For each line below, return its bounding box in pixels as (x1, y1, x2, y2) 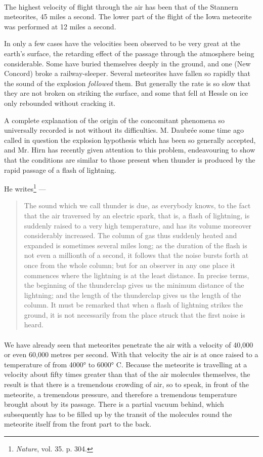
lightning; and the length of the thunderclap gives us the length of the (24, 289, 241, 300)
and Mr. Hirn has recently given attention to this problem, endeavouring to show (4, 144, 255, 155)
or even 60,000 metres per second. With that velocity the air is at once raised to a (4, 349, 258, 360)
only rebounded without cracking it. (4, 97, 116, 108)
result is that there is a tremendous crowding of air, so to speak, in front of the (4, 379, 249, 390)
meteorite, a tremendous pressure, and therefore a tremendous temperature (4, 389, 237, 399)
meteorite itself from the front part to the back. (4, 418, 152, 429)
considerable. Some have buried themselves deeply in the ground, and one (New (4, 58, 251, 68)
